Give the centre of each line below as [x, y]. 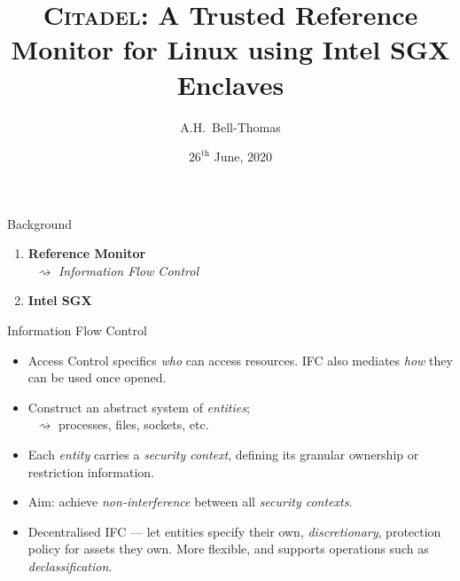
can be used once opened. [97, 377]
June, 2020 [243, 157]
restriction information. [91, 471]
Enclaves [230, 84]
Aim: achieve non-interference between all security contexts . [190, 502]
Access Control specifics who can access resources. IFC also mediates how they [240, 360]
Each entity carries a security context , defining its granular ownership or [223, 455]
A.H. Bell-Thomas [230, 126]
